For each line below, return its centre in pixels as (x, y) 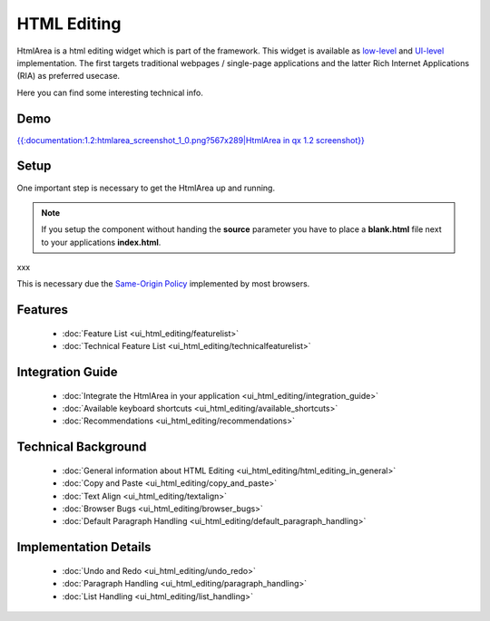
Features (42, 310)
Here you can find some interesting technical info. (110, 92)
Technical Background (82, 447)
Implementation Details (84, 547)
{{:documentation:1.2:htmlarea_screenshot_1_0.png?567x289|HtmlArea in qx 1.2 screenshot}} (191, 140)
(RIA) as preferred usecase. (69, 76)
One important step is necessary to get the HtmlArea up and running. (146, 188)
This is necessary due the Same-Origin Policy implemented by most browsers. (163, 284)
